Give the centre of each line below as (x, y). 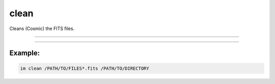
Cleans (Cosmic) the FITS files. (42, 29)
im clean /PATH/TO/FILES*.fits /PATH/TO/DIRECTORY (85, 68)
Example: (25, 53)
